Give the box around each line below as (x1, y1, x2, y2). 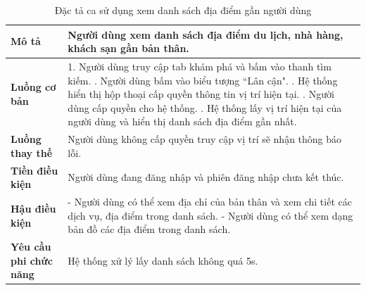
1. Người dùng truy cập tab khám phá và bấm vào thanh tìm (68, 59, 332, 74)
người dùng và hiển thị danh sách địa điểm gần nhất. (68, 114, 297, 129)
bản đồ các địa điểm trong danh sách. (68, 222, 231, 237)
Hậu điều (11, 201, 56, 215)
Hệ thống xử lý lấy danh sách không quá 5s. (68, 253, 258, 267)
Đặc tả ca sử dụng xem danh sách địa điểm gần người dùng (54, 3, 312, 17)
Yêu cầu (11, 239, 51, 254)
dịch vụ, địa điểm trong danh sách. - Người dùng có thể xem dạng (68, 208, 353, 222)
